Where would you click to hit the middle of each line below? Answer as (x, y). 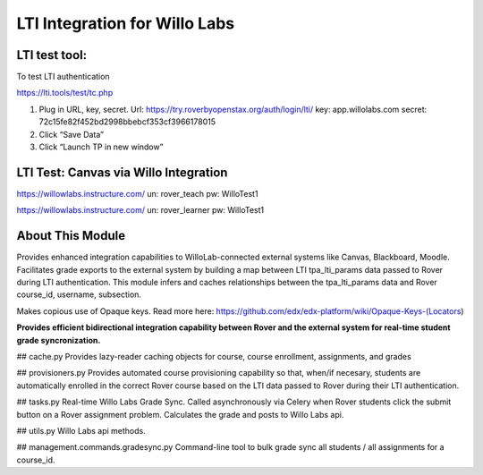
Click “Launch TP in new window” (101, 147)
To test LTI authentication (64, 77)
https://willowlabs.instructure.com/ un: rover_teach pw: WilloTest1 (137, 193)
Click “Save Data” (72, 134)
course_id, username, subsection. (79, 294)
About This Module (71, 236)
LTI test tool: (52, 55)
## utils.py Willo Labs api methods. (81, 430)
